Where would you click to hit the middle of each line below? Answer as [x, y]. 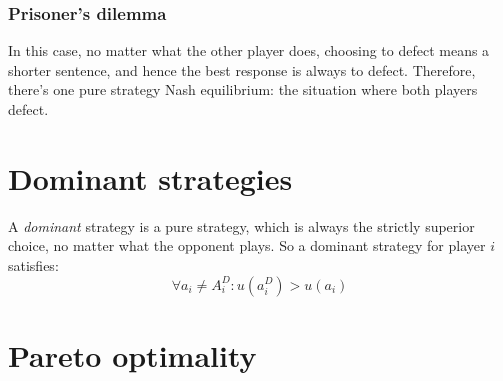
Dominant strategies [150, 177]
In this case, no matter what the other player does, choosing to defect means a [249, 50]
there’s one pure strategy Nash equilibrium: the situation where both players [243, 89]
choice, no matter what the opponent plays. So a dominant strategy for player [247, 245]
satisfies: [33, 264]
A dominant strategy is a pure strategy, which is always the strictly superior [241, 225]
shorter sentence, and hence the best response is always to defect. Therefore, [242, 69]
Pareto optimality [132, 354]
